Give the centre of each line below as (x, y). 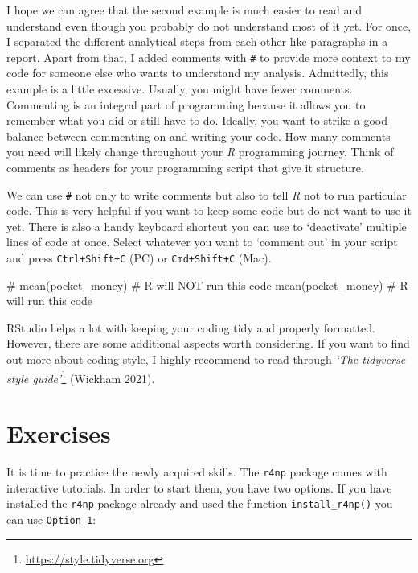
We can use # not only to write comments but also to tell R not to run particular (207, 194)
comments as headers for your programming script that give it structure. (185, 167)
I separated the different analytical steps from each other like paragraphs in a (197, 41)
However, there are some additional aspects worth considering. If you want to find (208, 343)
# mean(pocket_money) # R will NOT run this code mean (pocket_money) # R (207, 284)
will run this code (50, 301)
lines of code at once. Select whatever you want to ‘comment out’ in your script (202, 242)
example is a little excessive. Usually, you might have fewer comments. (180, 89)
